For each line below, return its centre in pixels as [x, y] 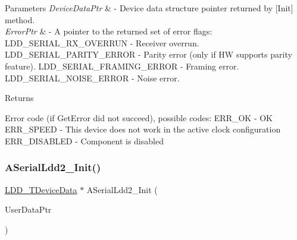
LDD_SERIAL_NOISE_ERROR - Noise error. [92, 78]
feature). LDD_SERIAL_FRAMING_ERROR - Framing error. [122, 66]
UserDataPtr [28, 209]
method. [20, 19]
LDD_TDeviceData [41, 189]
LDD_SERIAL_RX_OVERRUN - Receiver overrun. [102, 42]
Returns [19, 98]
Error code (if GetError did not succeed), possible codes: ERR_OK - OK [139, 117]
